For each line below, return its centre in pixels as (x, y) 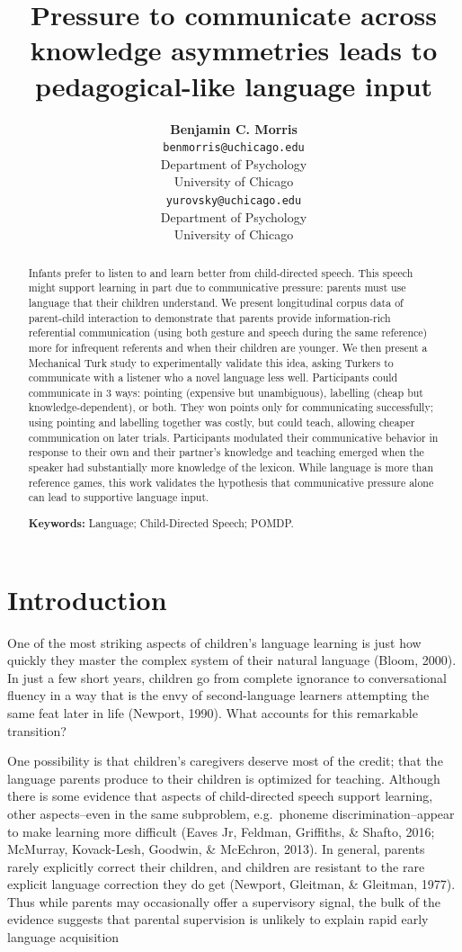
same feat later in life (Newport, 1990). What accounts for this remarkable (213, 712)
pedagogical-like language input (234, 85)
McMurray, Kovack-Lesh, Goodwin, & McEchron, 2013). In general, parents (216, 849)
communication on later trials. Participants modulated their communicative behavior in (233, 437)
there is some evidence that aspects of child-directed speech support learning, (220, 796)
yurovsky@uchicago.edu (234, 200)
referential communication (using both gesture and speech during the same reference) (228, 332)
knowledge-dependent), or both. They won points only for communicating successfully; (231, 407)
